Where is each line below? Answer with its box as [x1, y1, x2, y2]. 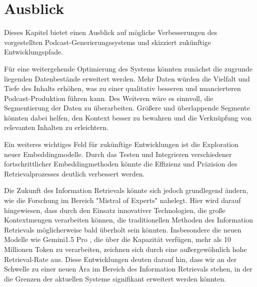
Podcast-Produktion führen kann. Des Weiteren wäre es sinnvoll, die [4, 92, 213, 103]
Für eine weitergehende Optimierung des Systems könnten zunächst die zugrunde [4, 63, 252, 73]
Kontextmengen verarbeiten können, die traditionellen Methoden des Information [4, 214, 253, 225]
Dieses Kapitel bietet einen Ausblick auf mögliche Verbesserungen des [4, 27, 217, 37]
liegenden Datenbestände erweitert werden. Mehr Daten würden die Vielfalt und [4, 73, 250, 83]
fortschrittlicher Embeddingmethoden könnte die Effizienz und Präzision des [4, 158, 237, 169]
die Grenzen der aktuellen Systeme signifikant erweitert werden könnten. [4, 273, 226, 283]
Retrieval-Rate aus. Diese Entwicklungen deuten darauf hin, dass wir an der [4, 253, 237, 264]
